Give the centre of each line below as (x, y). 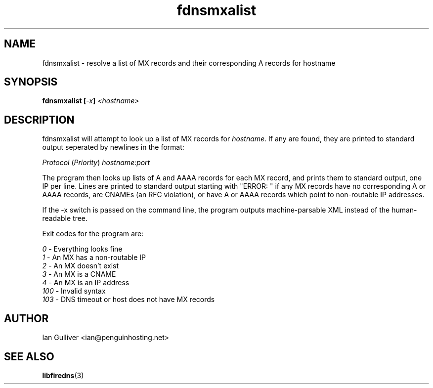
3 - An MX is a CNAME (79, 274)
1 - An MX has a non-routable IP (94, 258)
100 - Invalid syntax (74, 291)
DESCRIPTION (39, 120)
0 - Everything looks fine (82, 249)
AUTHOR (26, 318)
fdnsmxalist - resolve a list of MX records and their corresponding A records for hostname (189, 63)
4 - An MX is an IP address (86, 283)
